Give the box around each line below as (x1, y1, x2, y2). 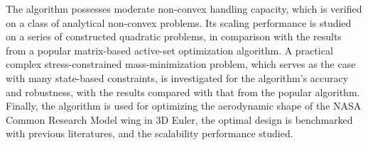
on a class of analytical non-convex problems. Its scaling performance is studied (6, 15, 352, 30)
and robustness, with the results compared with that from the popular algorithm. (6, 84, 360, 99)
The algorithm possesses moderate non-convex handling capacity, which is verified (6, 1, 362, 16)
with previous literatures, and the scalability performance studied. (6, 126, 293, 141)
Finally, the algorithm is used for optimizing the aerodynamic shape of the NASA (6, 98, 362, 113)
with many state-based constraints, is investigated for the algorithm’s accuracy (6, 70, 349, 85)
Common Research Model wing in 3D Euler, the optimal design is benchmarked (6, 112, 353, 127)
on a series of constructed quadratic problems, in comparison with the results (6, 29, 342, 44)
